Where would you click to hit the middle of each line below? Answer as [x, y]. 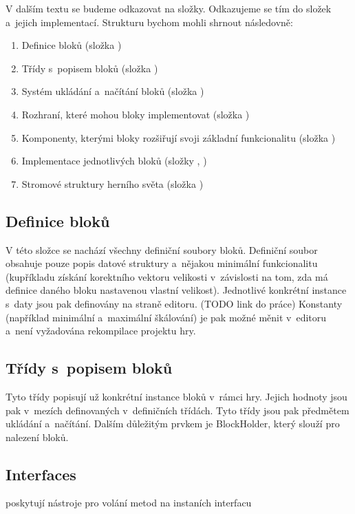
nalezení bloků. [37, 437]
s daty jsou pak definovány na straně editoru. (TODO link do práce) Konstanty [174, 303]
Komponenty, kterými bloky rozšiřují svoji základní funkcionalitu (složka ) [179, 137]
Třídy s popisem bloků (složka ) [90, 68]
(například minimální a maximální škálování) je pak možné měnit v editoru [166, 317]
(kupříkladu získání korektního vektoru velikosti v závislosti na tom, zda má [167, 276]
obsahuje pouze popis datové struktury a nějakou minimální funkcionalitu [162, 263]
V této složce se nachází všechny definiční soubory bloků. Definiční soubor [162, 249]
